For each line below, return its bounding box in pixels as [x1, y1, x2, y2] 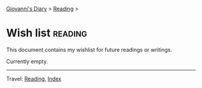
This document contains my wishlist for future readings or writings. [6, 46, 173, 53]
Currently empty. [6, 57, 48, 65]
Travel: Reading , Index [6, 75, 62, 82]
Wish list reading [6, 27, 87, 40]
